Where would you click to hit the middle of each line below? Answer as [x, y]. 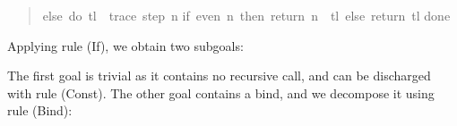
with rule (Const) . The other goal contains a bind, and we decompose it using [221, 92]
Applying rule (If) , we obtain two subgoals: [125, 45]
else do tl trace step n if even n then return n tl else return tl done [246, 15]
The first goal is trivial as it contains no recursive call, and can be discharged [219, 76]
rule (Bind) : [40, 110]
